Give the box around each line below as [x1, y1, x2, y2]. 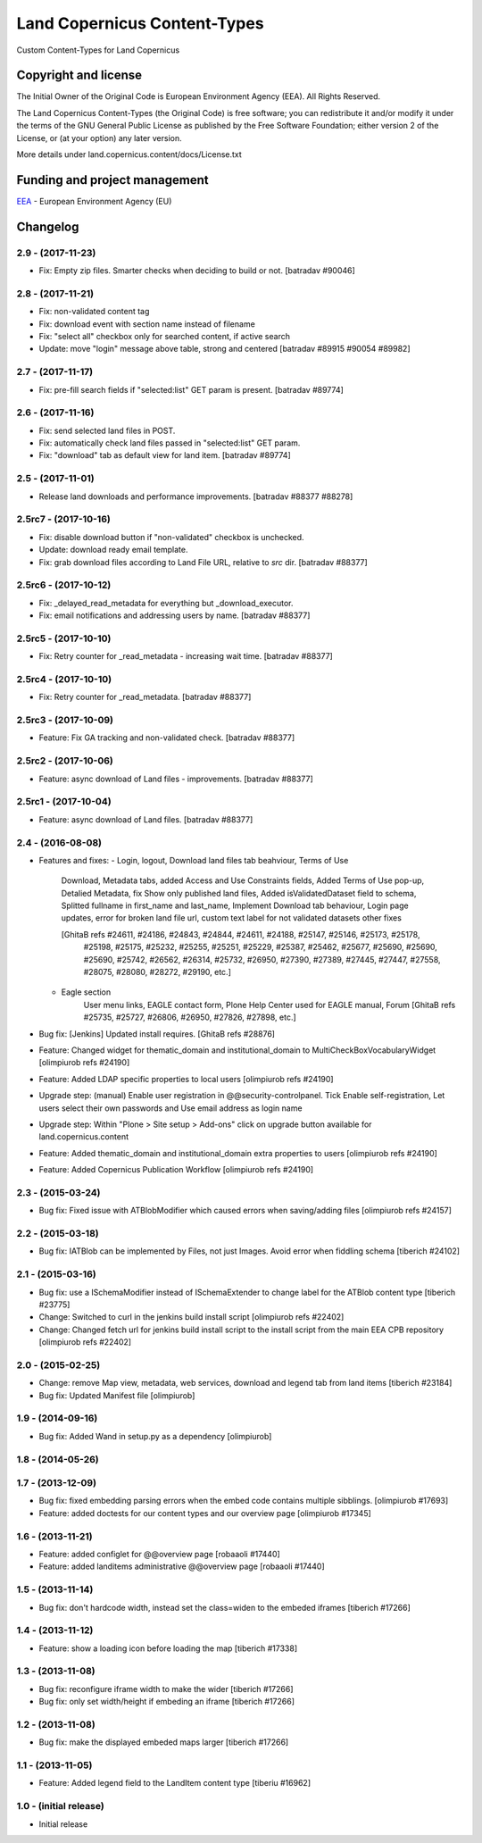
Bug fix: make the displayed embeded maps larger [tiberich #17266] [38, 1737, 289, 1747]
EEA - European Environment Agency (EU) [16, 196, 172, 206]
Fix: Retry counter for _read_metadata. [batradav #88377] [38, 692, 252, 703]
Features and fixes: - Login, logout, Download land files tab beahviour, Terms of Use [38, 855, 349, 865]
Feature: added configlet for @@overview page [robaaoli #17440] [38, 1548, 280, 1559]
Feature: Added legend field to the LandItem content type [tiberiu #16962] [38, 1778, 312, 1789]
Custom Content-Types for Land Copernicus [16, 45, 180, 55]
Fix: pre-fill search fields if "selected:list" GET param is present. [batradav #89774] [38, 384, 344, 395]
